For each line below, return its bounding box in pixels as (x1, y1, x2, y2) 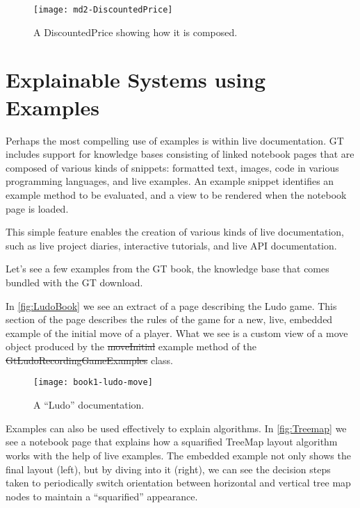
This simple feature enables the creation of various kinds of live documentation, (6, 224, 345, 239)
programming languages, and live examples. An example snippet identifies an (6, 174, 334, 188)
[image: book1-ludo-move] (33, 377, 153, 388)
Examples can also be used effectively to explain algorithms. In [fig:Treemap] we (6, 420, 347, 435)
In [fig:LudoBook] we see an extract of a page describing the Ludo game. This (6, 298, 337, 313)
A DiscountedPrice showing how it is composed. (33, 24, 238, 39)
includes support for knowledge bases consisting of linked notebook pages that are (6, 147, 354, 161)
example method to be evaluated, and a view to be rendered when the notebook (6, 187, 347, 202)
